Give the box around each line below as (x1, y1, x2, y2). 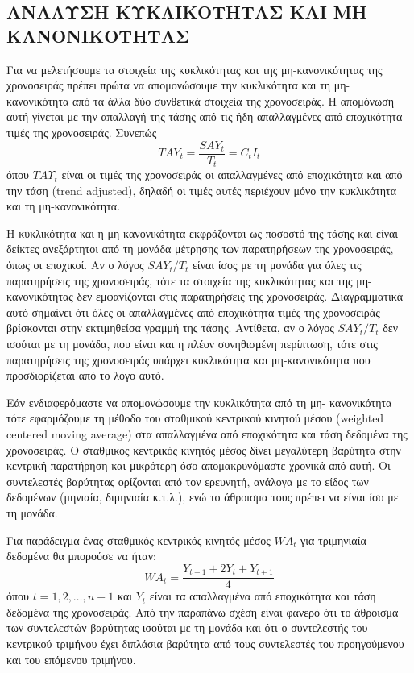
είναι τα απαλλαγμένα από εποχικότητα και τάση (149, 588, 376, 604)
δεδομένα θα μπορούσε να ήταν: (6, 547, 156, 564)
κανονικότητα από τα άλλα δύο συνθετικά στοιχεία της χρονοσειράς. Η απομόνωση (6, 92, 395, 109)
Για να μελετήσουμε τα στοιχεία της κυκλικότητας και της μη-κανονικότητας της (6, 60, 383, 77)
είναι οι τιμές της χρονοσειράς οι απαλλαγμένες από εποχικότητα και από (61, 166, 403, 183)
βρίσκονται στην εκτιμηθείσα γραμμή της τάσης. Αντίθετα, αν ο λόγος (6, 319, 334, 336)
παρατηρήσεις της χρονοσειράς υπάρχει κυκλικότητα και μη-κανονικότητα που (6, 351, 371, 368)
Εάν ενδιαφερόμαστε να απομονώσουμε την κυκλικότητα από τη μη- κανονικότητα (6, 393, 392, 410)
